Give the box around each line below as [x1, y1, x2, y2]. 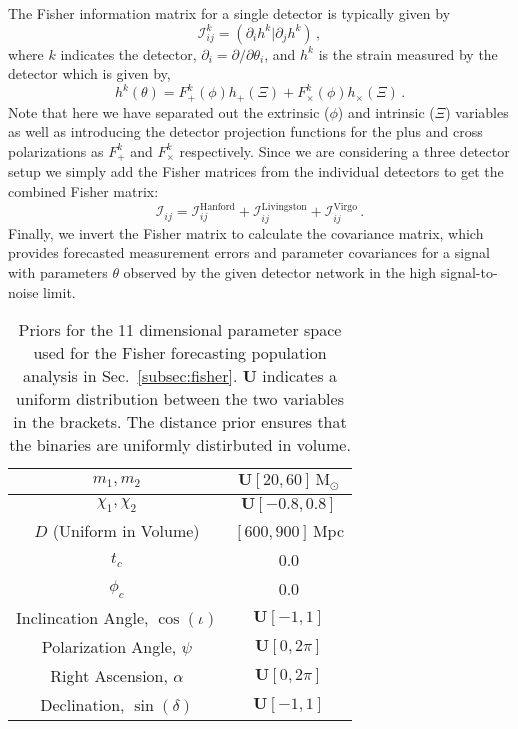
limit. [43, 281, 76, 302]
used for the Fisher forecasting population [33, 341, 327, 365]
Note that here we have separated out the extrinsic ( [8, 101, 330, 122]
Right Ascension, [50, 664, 168, 688]
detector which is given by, [8, 63, 171, 84]
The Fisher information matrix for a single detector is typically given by [8, 3, 451, 23]
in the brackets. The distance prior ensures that [13, 410, 347, 434]
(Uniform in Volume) [52, 519, 200, 543]
